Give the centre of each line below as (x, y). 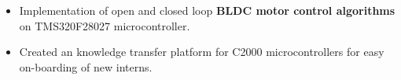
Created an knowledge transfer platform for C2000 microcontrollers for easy (202, 52)
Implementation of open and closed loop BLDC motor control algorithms (207, 10)
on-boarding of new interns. (86, 66)
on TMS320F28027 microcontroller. (105, 25)
